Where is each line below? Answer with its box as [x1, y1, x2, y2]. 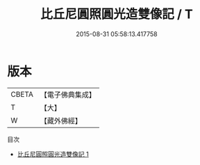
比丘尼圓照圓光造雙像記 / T [40, 6, 193, 22]
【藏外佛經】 [40, 116, 82, 125]
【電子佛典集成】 [40, 90, 96, 100]
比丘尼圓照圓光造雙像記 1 [17, 150, 89, 158]
